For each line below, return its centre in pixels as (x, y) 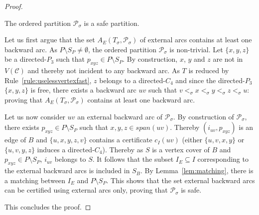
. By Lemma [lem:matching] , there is (197, 170)
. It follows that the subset (133, 159)
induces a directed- (66, 149)
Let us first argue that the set (50, 40)
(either (192, 140)
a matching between (35, 180)
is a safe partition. (112, 23)
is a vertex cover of (181, 149)
